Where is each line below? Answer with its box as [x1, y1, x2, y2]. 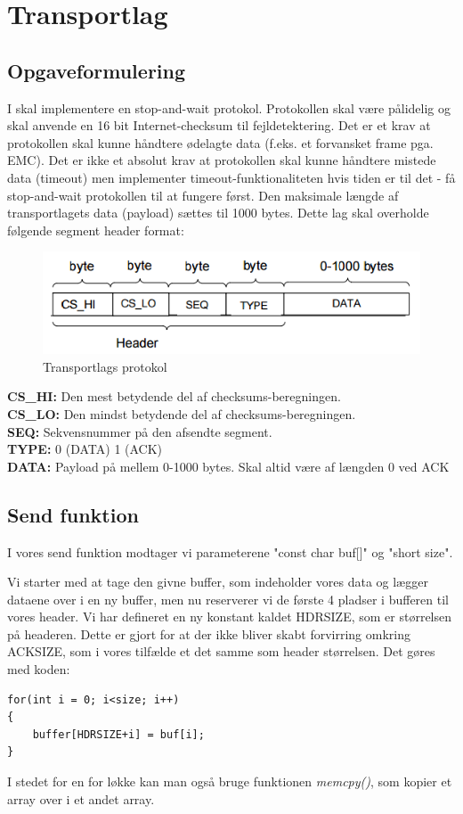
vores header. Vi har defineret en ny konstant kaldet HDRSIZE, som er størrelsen [7, 607, 451, 626]
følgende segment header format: [7, 220, 184, 239]
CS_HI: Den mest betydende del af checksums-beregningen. [7, 387, 341, 406]
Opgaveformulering [7, 56, 186, 84]
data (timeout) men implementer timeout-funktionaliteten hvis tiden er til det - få [7, 168, 456, 186]
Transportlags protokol [43, 357, 167, 375]
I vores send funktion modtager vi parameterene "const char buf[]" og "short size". [7, 542, 453, 561]
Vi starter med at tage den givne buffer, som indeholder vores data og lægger [7, 572, 428, 591]
